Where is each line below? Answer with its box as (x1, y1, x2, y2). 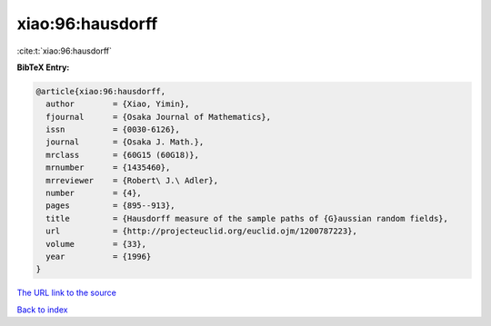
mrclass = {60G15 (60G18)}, (45, 150, 200, 160)
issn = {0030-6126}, (45, 124, 181, 135)
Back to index (16, 304, 68, 315)
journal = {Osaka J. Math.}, (45, 137, 205, 147)
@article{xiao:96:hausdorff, (35, 86, 166, 96)
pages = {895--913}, (45, 201, 176, 211)
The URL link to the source (16, 287, 117, 299)
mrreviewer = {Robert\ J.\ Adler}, (45, 175, 218, 185)
